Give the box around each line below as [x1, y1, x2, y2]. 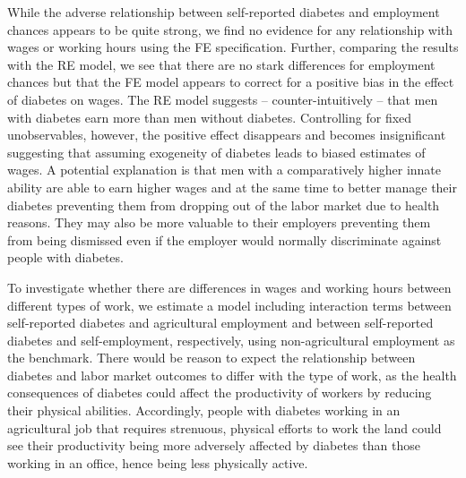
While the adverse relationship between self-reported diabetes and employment [7, 3, 440, 21]
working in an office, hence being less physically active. [7, 453, 308, 472]
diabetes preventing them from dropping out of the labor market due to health [7, 195, 440, 214]
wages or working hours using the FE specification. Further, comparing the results [7, 38, 459, 56]
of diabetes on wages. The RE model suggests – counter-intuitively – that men [7, 90, 438, 108]
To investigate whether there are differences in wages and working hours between [7, 277, 452, 296]
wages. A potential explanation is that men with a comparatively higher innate [7, 160, 442, 179]
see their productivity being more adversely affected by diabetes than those [7, 436, 420, 455]
